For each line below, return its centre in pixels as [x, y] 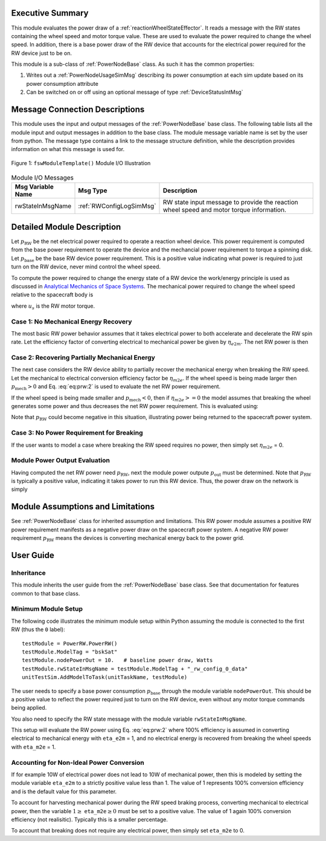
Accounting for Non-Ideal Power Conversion [78, 762]
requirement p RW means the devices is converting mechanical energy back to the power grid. [128, 539]
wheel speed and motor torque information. [225, 210]
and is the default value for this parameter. [64, 791]
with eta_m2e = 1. [34, 747]
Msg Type [93, 190]
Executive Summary [50, 13]
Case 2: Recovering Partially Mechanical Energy [83, 358]
